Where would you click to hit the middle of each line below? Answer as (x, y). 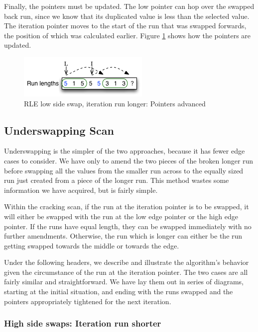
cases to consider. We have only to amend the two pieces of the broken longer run (129, 160)
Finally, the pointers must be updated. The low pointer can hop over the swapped (129, 6)
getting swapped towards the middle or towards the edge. (92, 245)
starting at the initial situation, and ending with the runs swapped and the (119, 291)
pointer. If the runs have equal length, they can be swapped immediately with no (128, 226)
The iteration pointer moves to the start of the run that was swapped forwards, (125, 26)
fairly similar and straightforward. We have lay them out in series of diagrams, (124, 282)
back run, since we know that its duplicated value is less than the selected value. (127, 16)
